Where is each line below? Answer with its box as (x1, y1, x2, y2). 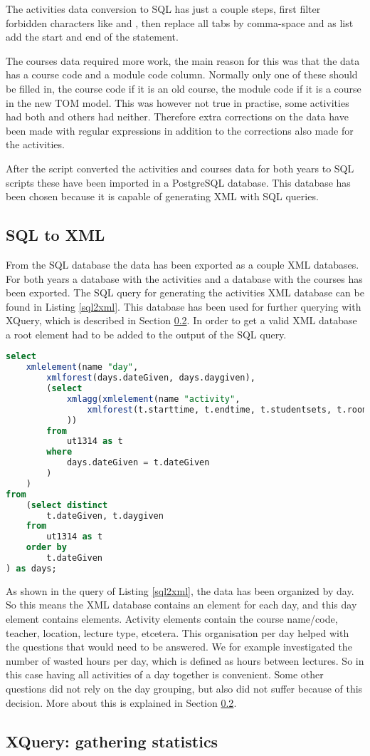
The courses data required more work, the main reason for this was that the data (6, 53, 360, 68)
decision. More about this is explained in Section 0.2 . (6, 695, 237, 710)
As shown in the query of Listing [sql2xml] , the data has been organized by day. (6, 583, 354, 598)
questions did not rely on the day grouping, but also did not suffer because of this (6, 681, 363, 696)
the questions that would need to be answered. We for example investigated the (6, 639, 352, 654)
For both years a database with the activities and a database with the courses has (6, 271, 363, 286)
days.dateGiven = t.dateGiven (66, 457, 210, 468)
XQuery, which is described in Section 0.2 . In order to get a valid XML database (6, 313, 357, 328)
